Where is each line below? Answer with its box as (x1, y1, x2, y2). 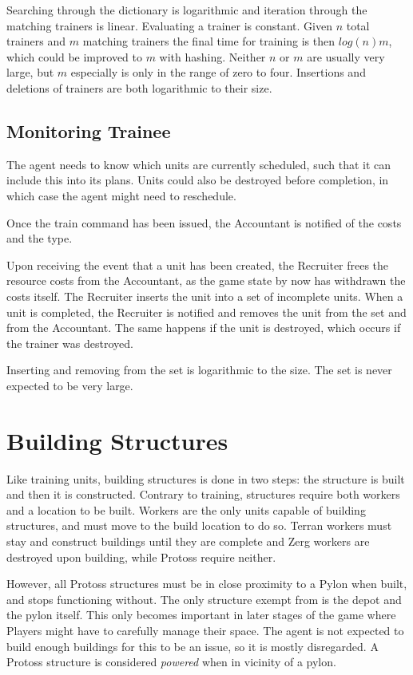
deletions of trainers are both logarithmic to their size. (6, 79, 272, 96)
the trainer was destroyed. (6, 334, 133, 351)
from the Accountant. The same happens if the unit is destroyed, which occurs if (6, 319, 401, 336)
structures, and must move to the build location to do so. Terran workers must (6, 517, 392, 534)
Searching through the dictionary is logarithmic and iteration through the (6, 2, 367, 18)
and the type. (6, 230, 73, 247)
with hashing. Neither (159, 48, 266, 65)
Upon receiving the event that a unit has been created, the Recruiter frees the (6, 256, 389, 273)
